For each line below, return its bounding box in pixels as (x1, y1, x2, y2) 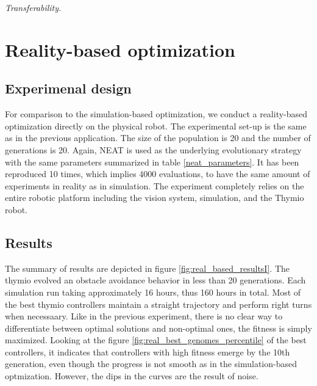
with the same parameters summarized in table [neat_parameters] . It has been (5, 155, 299, 168)
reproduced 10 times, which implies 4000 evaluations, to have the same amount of (5, 167, 310, 180)
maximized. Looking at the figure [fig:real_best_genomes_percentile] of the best (5, 333, 307, 346)
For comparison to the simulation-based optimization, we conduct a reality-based (5, 107, 308, 120)
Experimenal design (5, 79, 132, 98)
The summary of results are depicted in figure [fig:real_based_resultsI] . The (5, 261, 290, 274)
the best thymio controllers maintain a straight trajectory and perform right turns (5, 297, 312, 310)
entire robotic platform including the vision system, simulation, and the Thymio (5, 191, 304, 204)
